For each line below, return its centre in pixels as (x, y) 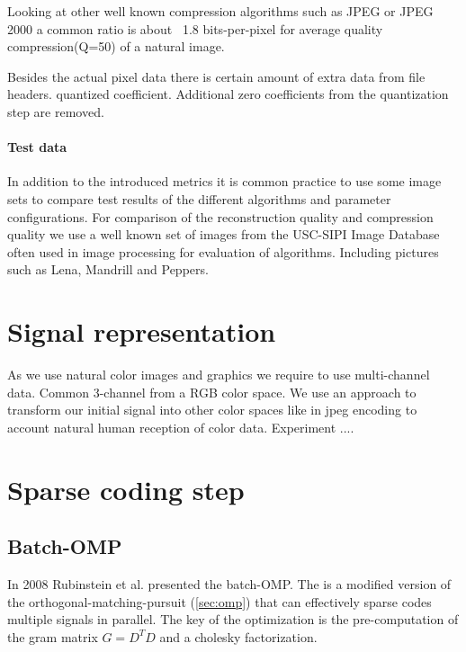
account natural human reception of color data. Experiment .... (181, 427)
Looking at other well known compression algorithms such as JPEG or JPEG (220, 11)
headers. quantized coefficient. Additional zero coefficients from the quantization (228, 94)
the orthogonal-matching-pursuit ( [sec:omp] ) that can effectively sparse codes (220, 601)
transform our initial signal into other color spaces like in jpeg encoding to (212, 410)
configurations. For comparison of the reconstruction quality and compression (220, 216)
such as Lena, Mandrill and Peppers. (108, 269)
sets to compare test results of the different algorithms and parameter (199, 198)
